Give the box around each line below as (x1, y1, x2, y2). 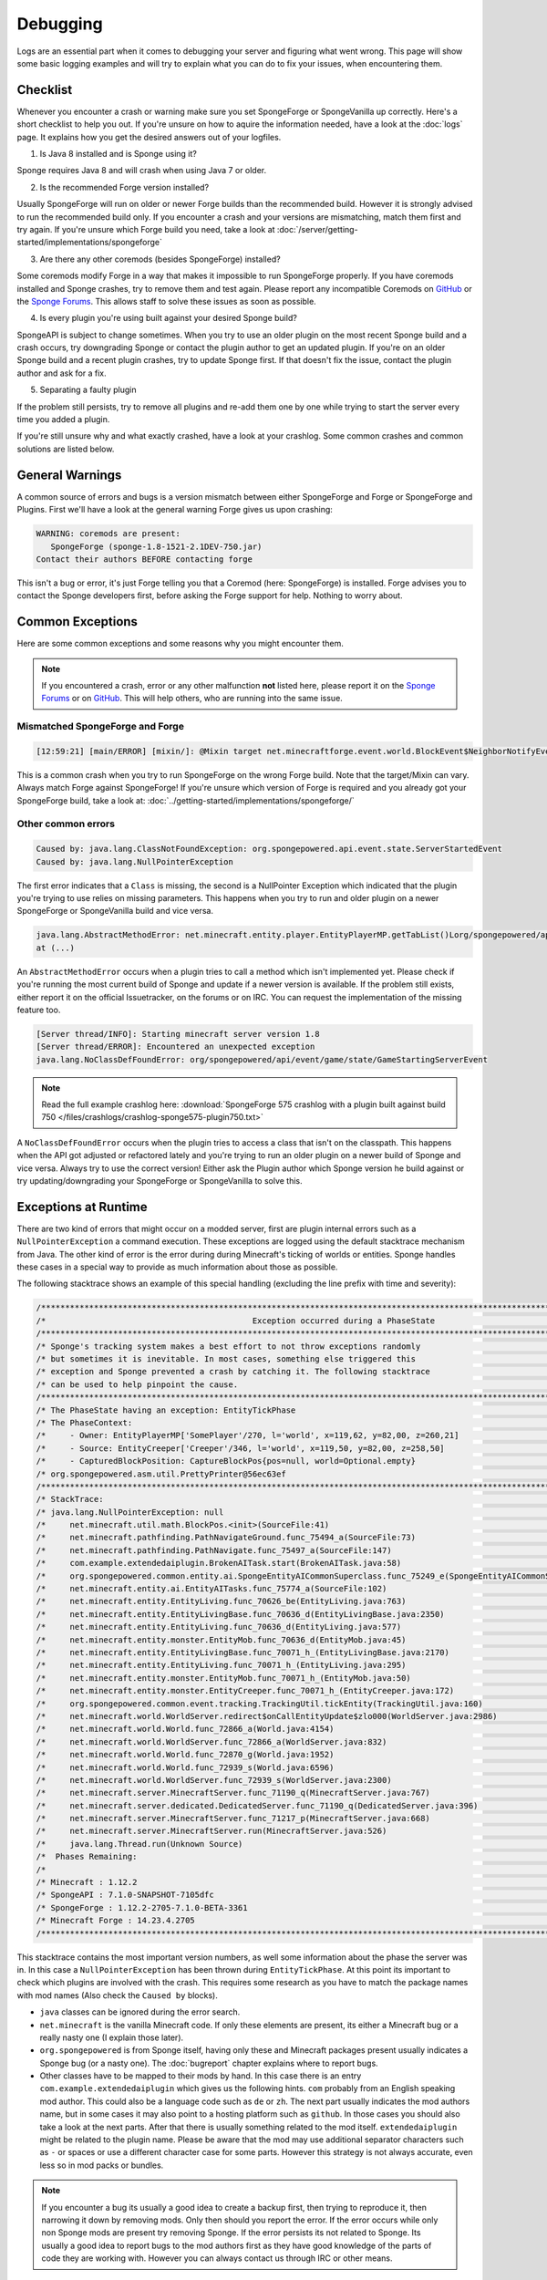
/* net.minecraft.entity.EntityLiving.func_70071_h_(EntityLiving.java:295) (36, 1660, 407, 1671)
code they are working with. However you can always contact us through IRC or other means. (41, 2253, 393, 2264)
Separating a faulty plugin (39, 384, 137, 396)
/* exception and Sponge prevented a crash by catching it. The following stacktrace (36, 1366, 430, 1377)
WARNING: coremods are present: (36, 529, 181, 539)
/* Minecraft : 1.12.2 (36, 1877, 138, 1888)
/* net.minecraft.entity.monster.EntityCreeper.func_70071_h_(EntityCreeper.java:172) (36, 1685, 455, 1696)
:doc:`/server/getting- (276, 223, 359, 234)
